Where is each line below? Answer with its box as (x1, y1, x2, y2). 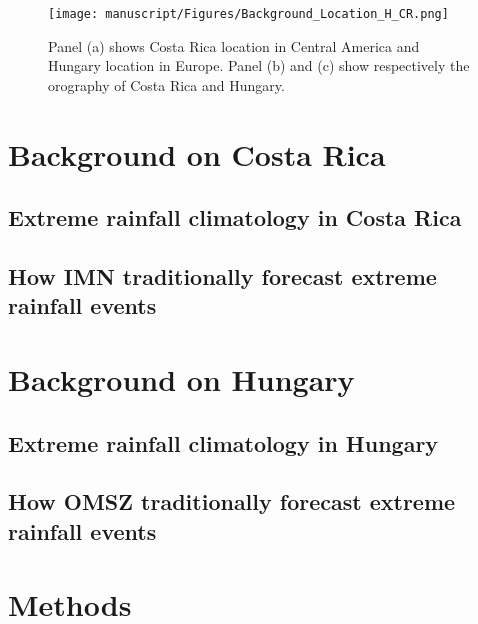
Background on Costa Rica (8, 133, 386, 174)
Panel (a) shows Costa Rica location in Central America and (48, 35, 420, 56)
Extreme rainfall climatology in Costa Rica (8, 202, 462, 233)
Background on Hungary (8, 358, 355, 399)
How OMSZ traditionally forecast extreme (8, 486, 456, 517)
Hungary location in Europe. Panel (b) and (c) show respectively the (48, 55, 470, 76)
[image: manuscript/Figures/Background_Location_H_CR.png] (48, 7, 449, 21)
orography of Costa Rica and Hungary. (48, 74, 285, 95)
